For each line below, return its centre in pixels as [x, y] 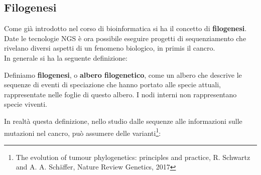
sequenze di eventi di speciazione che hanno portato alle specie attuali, [112, 84]
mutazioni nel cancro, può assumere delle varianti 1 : [83, 132]
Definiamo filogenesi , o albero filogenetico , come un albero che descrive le [123, 74]
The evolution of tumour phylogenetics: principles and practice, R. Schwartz [133, 157]
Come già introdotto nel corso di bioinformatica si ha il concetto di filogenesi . [125, 28]
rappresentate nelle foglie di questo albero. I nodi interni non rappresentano [120, 94]
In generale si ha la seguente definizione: [66, 57]
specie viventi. [26, 104]
